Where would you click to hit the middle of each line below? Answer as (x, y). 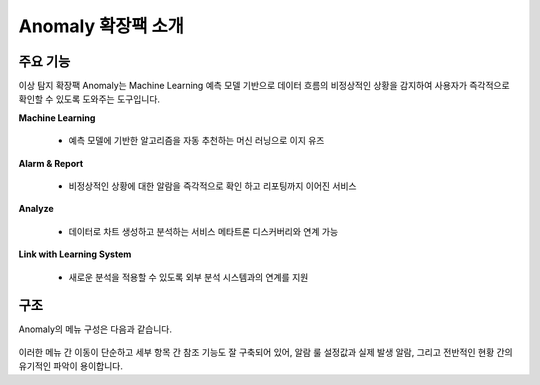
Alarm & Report (51, 163)
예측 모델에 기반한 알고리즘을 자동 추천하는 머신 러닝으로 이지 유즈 (196, 141)
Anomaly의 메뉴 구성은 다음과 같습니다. (95, 329)
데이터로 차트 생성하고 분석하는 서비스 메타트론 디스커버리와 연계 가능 (203, 231)
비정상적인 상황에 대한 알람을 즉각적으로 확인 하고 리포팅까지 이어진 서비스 (212, 186)
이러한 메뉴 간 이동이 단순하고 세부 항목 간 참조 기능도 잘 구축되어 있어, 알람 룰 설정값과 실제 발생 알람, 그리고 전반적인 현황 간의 (266, 352)
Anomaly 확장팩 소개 (101, 26)
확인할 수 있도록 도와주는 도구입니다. (89, 99)
